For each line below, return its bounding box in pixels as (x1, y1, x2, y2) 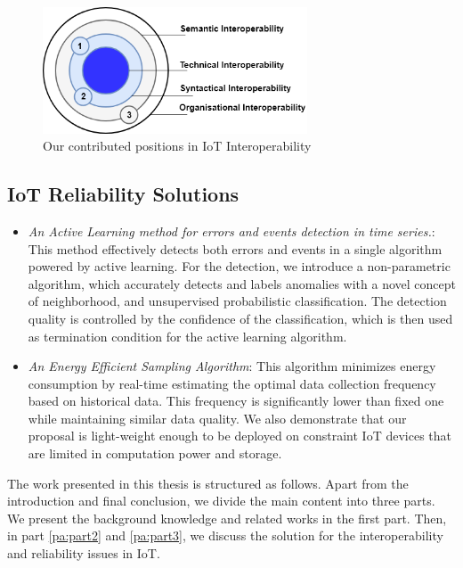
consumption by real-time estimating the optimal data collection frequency (28, 374, 436, 392)
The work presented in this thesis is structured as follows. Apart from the (7, 473, 409, 492)
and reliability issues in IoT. (7, 544, 160, 563)
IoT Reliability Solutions (7, 180, 240, 208)
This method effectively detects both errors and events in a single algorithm (28, 239, 443, 258)
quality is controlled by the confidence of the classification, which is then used (28, 309, 453, 327)
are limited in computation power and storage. (28, 444, 282, 463)
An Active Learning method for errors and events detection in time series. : (28, 221, 435, 240)
